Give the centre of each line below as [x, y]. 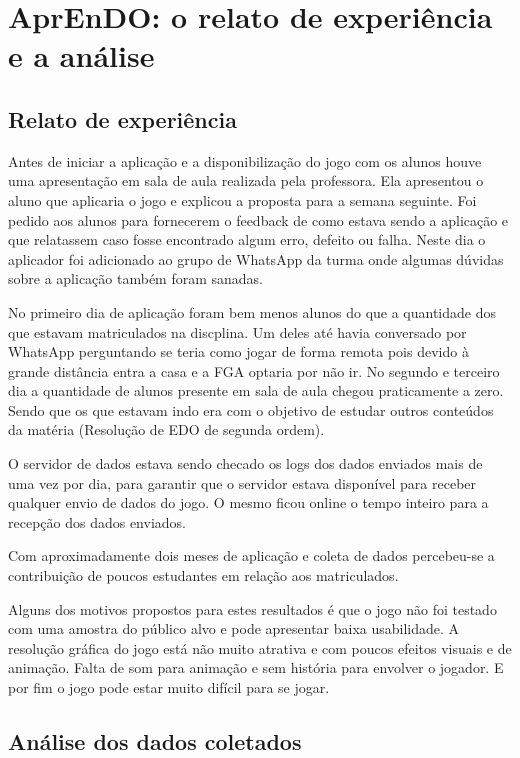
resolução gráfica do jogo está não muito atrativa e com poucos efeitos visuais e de [260, 647]
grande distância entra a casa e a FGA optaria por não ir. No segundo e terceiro [254, 370]
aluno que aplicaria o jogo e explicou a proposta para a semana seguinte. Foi [242, 199]
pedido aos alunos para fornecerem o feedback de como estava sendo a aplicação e [258, 219]
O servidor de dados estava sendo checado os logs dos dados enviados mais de [245, 463]
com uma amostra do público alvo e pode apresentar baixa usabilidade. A [234, 628]
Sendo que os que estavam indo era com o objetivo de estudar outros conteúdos [251, 409]
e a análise [81, 55]
